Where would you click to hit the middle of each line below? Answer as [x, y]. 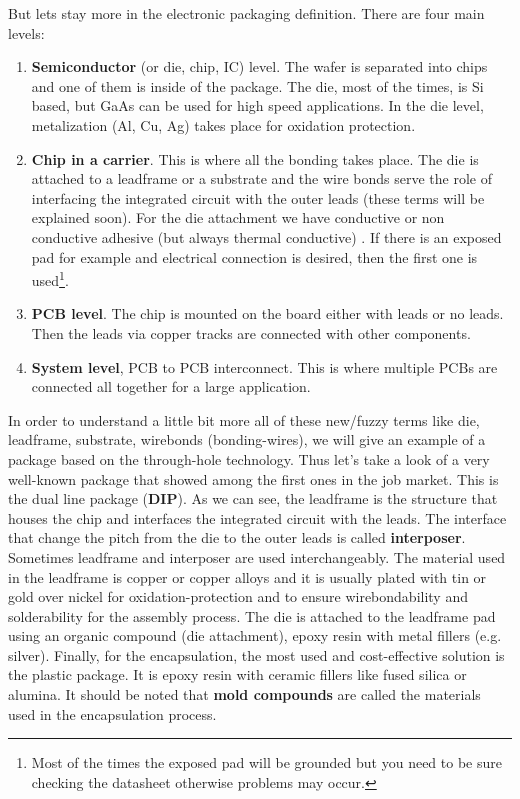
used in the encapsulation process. [112, 713]
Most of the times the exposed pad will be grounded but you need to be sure [266, 762]
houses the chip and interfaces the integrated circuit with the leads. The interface [257, 517]
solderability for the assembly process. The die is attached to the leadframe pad [252, 615]
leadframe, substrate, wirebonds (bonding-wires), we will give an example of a [247, 439]
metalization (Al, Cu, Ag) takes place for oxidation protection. [223, 124]
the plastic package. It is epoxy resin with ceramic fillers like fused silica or [237, 674]
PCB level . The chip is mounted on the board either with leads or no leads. [267, 313]
